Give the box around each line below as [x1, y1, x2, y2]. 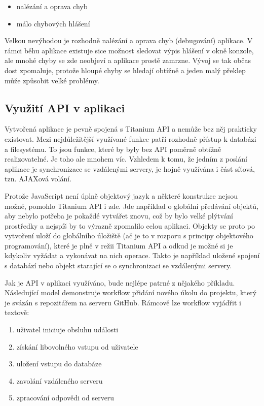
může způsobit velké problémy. [5, 75, 99, 85]
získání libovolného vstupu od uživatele [16, 341, 138, 352]
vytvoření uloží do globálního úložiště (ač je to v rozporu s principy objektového [5, 230, 253, 241]
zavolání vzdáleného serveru [16, 375, 103, 386]
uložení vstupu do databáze [16, 358, 102, 369]
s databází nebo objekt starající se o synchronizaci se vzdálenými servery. [5, 260, 232, 271]
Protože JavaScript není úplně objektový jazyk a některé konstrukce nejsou [5, 190, 238, 201]
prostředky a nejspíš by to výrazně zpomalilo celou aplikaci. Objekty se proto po [5, 220, 255, 231]
